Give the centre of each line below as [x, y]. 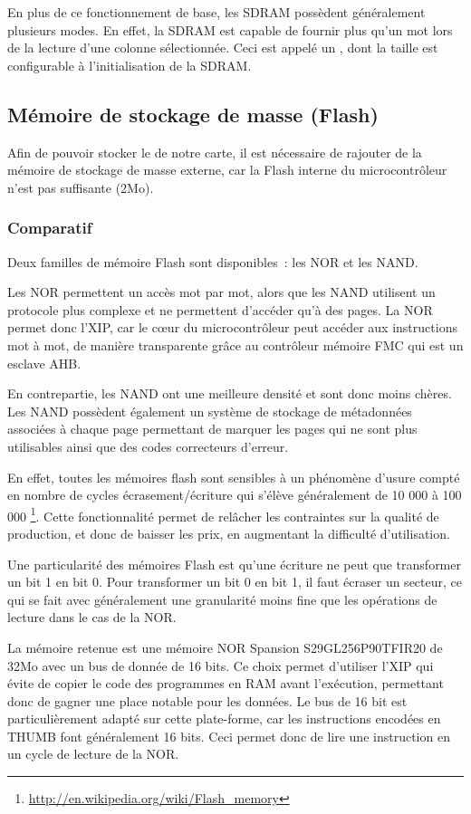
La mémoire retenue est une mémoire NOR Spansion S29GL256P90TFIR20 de [225, 647]
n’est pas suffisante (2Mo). [81, 187]
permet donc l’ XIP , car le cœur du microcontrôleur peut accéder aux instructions [232, 327]
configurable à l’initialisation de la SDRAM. [130, 65]
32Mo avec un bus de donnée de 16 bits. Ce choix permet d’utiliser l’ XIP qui [221, 665]
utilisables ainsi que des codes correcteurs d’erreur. [148, 446]
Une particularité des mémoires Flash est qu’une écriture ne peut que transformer [234, 564]
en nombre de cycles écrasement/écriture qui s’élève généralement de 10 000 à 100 [235, 495]
